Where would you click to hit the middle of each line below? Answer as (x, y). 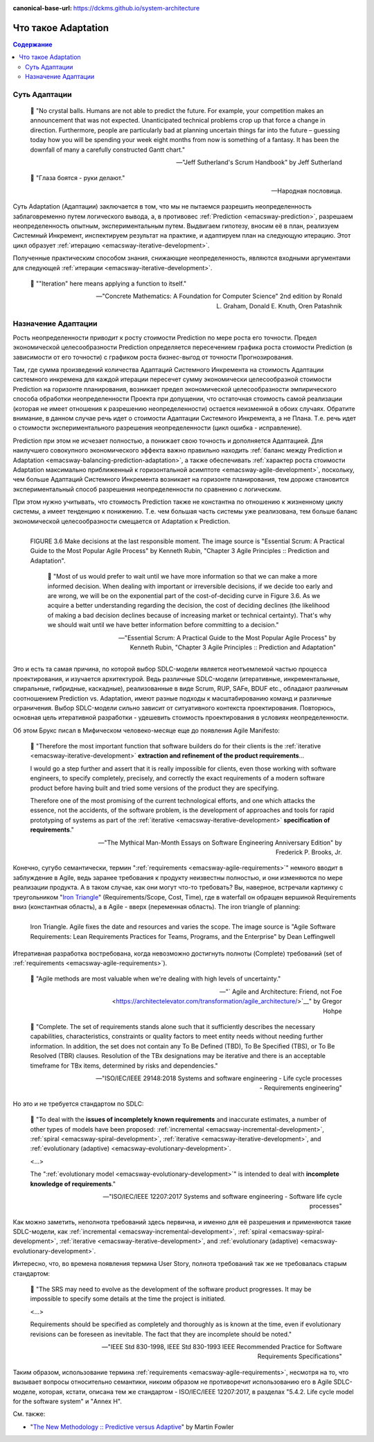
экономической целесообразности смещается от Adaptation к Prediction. (122, 521)
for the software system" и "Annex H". (68, 1401)
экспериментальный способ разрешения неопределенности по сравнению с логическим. (147, 489)
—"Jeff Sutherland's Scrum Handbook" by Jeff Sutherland (259, 162)
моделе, (25, 1391)
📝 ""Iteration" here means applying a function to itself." (108, 283)
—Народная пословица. (306, 191)
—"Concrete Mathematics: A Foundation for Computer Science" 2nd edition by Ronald (219, 296)
